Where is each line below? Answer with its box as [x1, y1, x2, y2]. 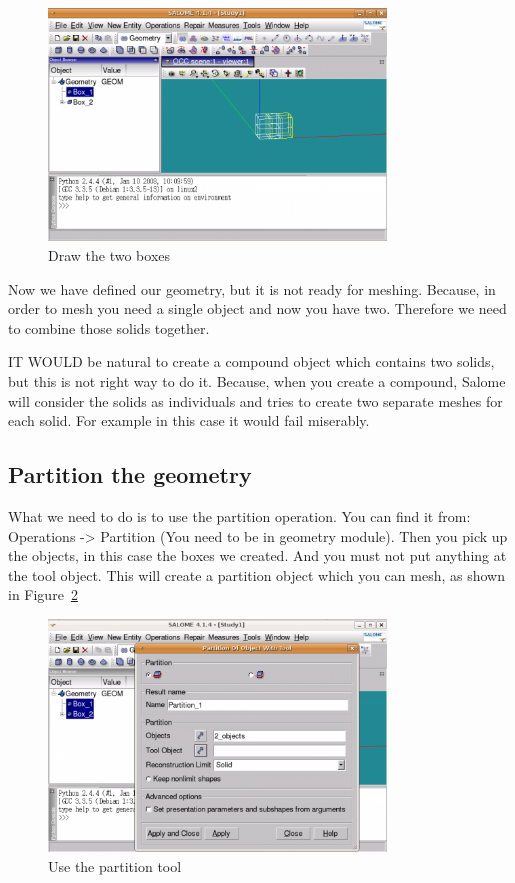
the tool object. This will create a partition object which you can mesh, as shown [8, 564, 505, 585]
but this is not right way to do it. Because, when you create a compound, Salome [8, 370, 506, 391]
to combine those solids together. [8, 317, 210, 338]
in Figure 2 [8, 584, 78, 605]
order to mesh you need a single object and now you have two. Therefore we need [8, 298, 507, 319]
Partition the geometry [8, 459, 252, 490]
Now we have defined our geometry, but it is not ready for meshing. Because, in [8, 278, 496, 299]
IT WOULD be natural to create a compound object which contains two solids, [8, 351, 495, 372]
